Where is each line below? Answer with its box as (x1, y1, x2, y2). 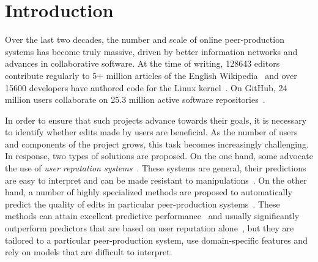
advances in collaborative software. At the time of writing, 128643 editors (5, 57, 280, 70)
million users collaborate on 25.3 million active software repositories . (5, 93, 265, 106)
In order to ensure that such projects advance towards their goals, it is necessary (5, 113, 307, 126)
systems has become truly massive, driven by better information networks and (5, 45, 298, 58)
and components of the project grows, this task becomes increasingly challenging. (5, 137, 309, 150)
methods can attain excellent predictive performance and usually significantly (5, 209, 300, 222)
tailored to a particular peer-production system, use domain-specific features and (5, 233, 308, 246)
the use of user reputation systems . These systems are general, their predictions (5, 162, 306, 174)
